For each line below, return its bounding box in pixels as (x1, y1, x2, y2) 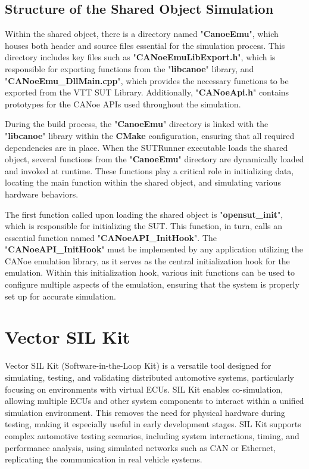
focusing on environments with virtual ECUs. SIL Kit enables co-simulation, (5, 382, 283, 395)
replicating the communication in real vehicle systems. (5, 453, 202, 465)
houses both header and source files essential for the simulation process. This (5, 39, 285, 51)
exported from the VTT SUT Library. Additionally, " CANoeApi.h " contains (5, 86, 289, 98)
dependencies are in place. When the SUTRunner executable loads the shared (5, 141, 288, 153)
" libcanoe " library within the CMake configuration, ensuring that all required (5, 129, 295, 141)
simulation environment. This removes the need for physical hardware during (5, 406, 285, 418)
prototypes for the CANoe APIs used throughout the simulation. (5, 97, 241, 110)
